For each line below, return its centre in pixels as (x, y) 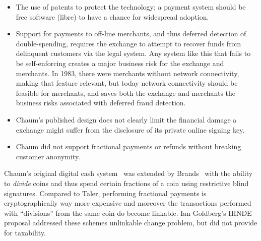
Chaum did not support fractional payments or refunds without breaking (128, 146)
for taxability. (25, 232)
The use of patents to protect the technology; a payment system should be (131, 7)
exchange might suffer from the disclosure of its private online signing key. (130, 129)
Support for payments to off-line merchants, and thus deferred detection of (131, 34)
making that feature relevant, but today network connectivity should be (127, 83)
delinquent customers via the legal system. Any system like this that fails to (133, 53)
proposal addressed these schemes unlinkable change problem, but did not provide (131, 223)
